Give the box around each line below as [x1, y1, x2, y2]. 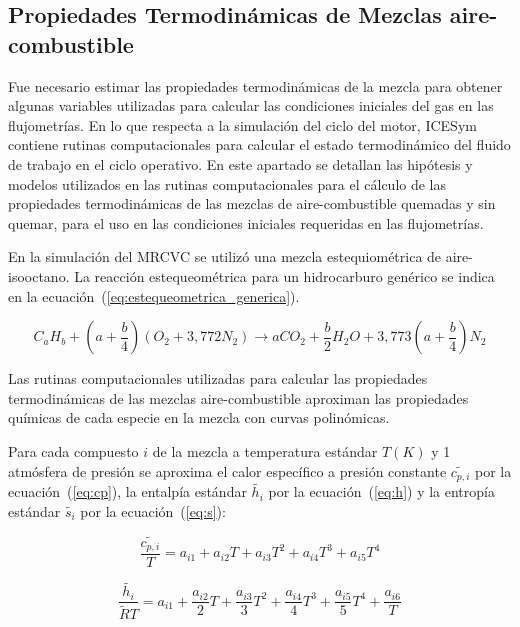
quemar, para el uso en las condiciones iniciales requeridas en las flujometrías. [8, 212, 484, 233]
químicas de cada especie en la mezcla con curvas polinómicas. [8, 407, 390, 428]
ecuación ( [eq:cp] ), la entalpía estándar [8, 481, 247, 502]
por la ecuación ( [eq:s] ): [80, 500, 226, 521]
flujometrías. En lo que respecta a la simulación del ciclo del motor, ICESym [8, 114, 477, 135]
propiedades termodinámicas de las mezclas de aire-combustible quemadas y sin [8, 193, 496, 214]
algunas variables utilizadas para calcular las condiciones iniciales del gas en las [8, 95, 494, 116]
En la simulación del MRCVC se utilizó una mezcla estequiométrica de [8, 246, 442, 267]
